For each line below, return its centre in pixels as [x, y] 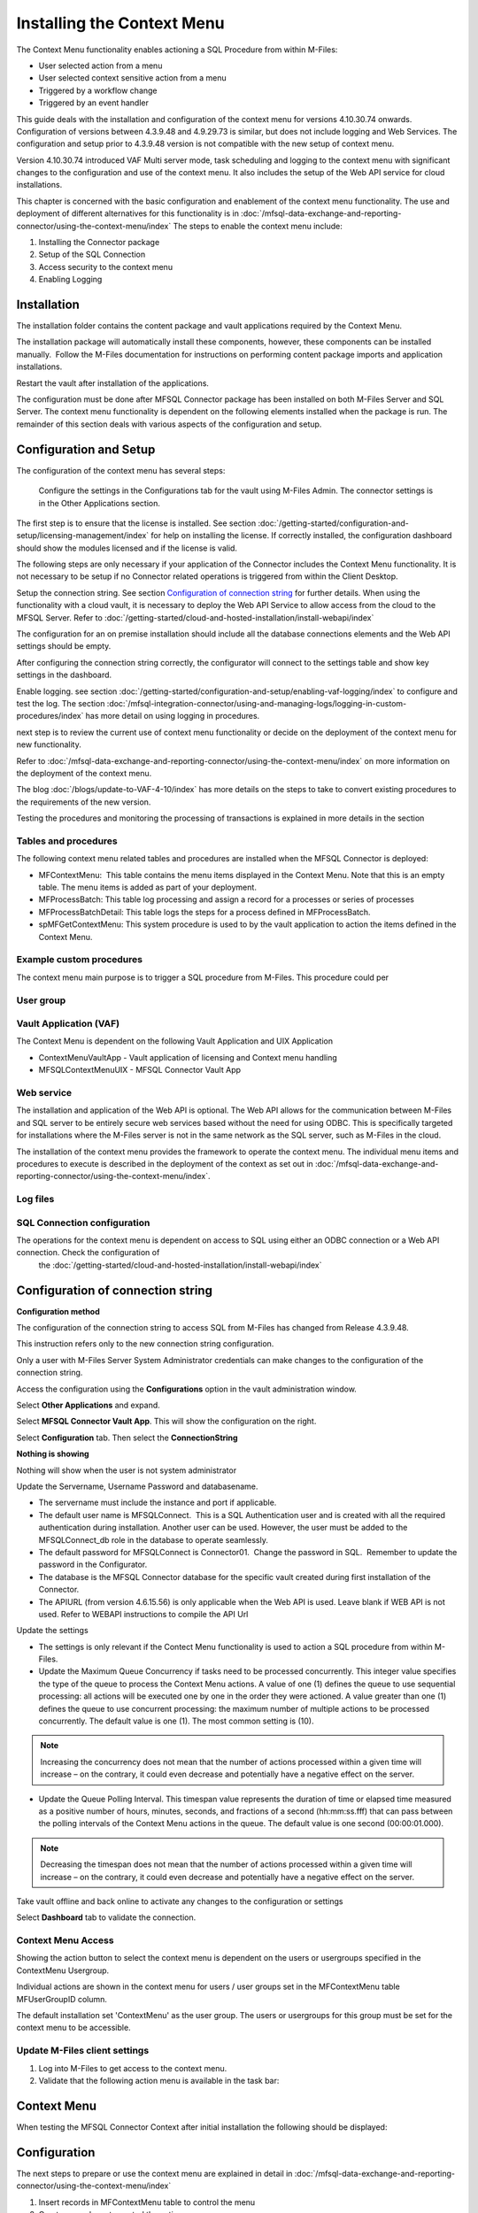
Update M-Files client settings [83, 2051]
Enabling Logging [70, 280]
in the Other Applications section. [100, 503]
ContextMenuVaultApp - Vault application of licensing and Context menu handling [188, 1057]
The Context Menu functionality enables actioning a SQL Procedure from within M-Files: [177, 50]
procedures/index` [50, 716]
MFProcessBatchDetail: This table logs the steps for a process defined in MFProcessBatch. [204, 912]
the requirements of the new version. [84, 802]
